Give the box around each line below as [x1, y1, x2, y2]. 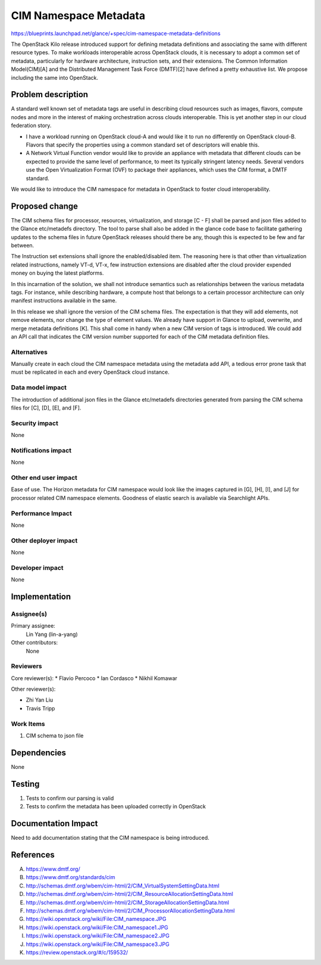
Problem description [11, 89, 89, 100]
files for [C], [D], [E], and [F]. [11, 404, 81, 411]
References [11, 849, 55, 859]
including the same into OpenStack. [11, 74, 99, 81]
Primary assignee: [11, 622, 56, 629]
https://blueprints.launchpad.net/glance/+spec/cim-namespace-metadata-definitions [11, 30, 221, 37]
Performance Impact [11, 509, 73, 517]
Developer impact [11, 563, 64, 572]
